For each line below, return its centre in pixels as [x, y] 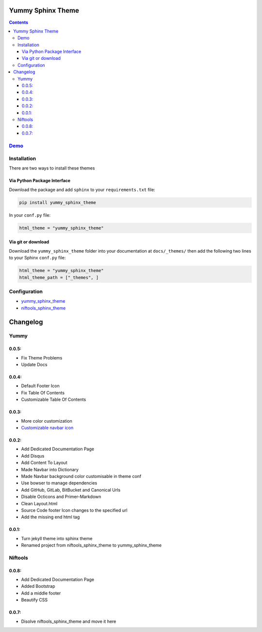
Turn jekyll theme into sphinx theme [57, 538]
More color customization [47, 421]
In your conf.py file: [30, 215]
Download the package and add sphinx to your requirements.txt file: [82, 189]
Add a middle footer [41, 593]
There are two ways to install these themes [52, 168]
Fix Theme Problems [42, 358]
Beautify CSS [34, 600]
